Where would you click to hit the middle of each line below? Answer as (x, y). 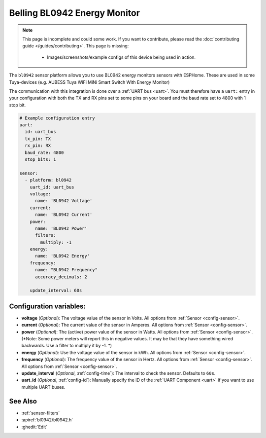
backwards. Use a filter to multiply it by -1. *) (67, 346)
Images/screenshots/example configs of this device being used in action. (121, 57)
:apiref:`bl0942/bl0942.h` (47, 420)
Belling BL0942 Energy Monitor (75, 13)
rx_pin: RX (38, 146)
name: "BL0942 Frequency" (66, 270)
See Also (23, 401)
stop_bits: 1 (40, 160)
